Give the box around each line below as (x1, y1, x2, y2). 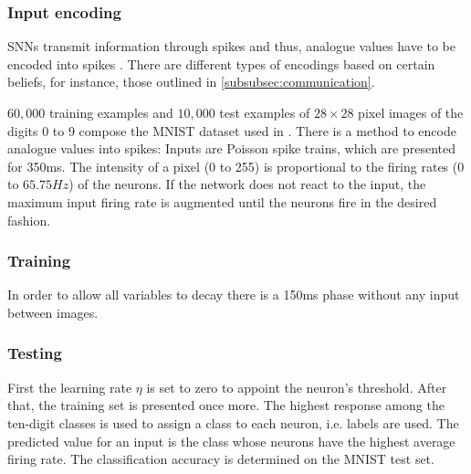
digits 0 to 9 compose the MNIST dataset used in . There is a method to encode (7, 121, 456, 140)
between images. (7, 302, 99, 321)
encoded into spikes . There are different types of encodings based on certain (7, 54, 435, 73)
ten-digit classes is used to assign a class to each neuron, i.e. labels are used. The (7, 413, 459, 432)
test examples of (219, 103, 310, 121)
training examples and (48, 103, 173, 121)
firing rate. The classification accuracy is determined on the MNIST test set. (7, 449, 434, 469)
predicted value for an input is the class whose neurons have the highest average (7, 431, 455, 450)
